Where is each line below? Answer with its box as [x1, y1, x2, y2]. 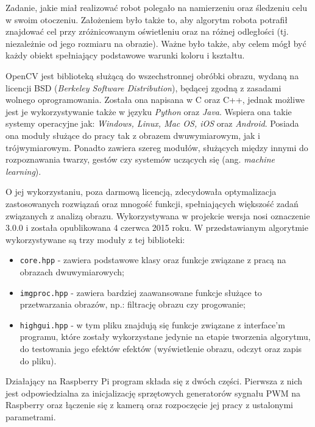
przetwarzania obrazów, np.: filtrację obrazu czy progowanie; [19, 298, 246, 311]
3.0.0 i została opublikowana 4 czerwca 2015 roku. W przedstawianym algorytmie [5, 221, 308, 234]
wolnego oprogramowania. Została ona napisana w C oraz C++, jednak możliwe [5, 93, 305, 106]
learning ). [5, 164, 41, 177]
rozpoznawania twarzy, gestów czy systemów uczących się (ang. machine [5, 153, 275, 166]
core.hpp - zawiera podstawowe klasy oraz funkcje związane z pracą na [19, 253, 286, 266]
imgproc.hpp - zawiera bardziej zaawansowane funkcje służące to [19, 286, 262, 298]
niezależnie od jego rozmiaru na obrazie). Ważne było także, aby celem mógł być [5, 37, 306, 49]
